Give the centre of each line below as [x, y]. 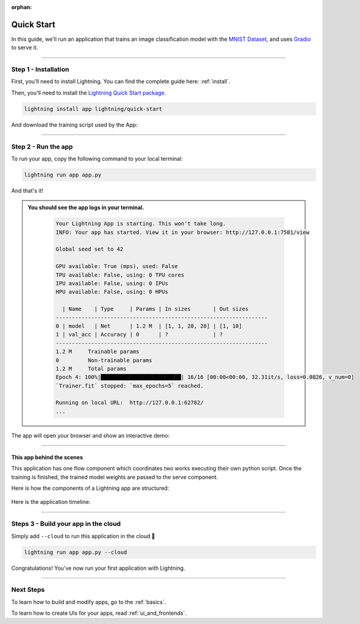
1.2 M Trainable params [97, 352]
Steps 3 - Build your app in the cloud [66, 524]
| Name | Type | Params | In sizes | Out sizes [155, 309]
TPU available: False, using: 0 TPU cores [120, 275]
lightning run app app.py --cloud [76, 552]
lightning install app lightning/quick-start [93, 109]
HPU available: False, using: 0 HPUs [112, 292]
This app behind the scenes [47, 457]
